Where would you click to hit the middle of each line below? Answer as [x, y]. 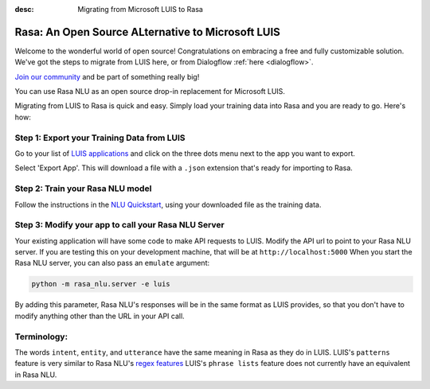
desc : [24, 9]
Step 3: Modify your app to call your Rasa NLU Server [119, 225]
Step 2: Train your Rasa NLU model [83, 189]
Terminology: [41, 336]
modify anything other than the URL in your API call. [100, 316]
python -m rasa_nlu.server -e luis [101, 284]
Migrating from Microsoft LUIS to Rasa [140, 9]
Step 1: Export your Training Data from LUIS [100, 138]
